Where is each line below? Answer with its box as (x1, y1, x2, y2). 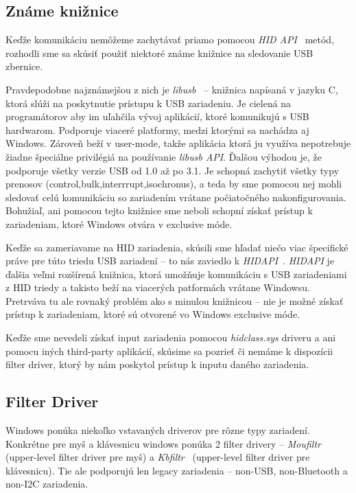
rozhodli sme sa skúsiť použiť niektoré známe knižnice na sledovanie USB (5, 45, 313, 60)
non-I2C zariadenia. (5, 477, 88, 491)
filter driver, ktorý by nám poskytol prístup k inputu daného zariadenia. (5, 357, 309, 371)
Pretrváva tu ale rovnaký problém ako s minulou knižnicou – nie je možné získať (5, 293, 344, 308)
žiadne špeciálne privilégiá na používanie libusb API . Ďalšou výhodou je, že (5, 149, 322, 163)
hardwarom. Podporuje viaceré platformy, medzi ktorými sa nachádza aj (5, 122, 309, 137)
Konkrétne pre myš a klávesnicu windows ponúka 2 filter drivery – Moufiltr (5, 436, 321, 450)
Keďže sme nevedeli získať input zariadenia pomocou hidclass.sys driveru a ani (5, 330, 336, 345)
